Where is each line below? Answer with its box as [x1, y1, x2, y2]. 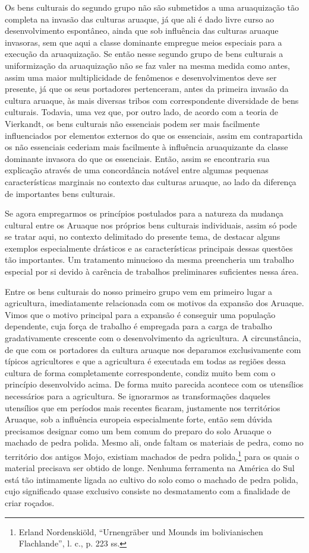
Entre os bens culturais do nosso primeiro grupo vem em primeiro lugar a [5, 285, 273, 297]
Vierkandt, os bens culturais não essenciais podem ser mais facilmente [5, 117, 260, 129]
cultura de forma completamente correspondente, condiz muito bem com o [5, 366, 276, 379]
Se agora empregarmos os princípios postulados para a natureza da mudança [5, 207, 283, 220]
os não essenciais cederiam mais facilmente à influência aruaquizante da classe [5, 141, 288, 153]
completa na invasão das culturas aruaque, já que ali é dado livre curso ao [5, 12, 275, 25]
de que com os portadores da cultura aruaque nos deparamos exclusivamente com [5, 343, 301, 355]
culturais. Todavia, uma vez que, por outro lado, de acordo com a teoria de [5, 106, 278, 118]
